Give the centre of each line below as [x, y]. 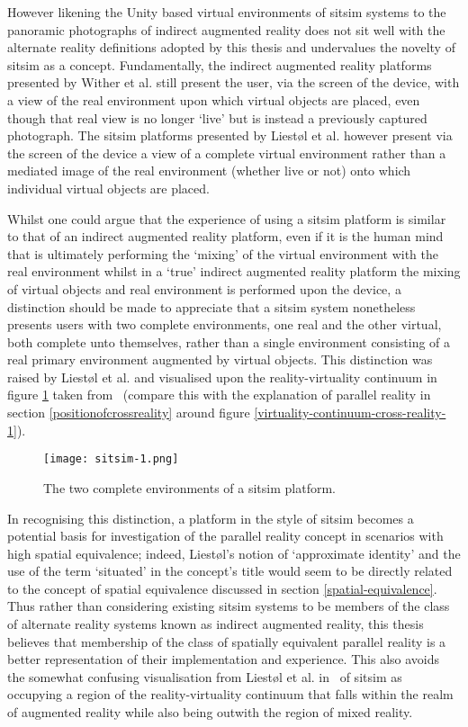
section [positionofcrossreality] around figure [129, 413]
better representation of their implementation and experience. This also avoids [224, 659]
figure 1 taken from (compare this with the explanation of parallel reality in [219, 395]
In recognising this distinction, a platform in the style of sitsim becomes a [211, 518]
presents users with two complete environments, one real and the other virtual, [225, 324]
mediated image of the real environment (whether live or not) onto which [209, 171]
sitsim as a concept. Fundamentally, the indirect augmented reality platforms [220, 64]
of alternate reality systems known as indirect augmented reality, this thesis [216, 624]
